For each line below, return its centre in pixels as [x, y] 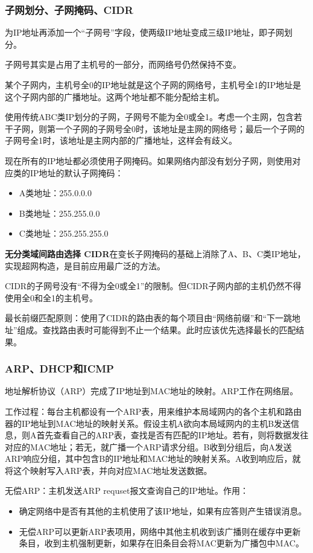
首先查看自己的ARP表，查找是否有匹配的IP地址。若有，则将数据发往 [172, 435]
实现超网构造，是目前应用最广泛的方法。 [85, 265]
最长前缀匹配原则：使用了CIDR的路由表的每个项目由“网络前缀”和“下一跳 [148, 318]
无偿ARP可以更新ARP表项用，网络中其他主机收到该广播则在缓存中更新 [160, 531]
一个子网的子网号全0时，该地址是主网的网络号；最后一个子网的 [180, 128]
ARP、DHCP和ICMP [59, 369]
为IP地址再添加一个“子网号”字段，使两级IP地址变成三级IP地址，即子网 [144, 32]
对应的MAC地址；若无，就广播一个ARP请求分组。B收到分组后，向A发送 [148, 446]
